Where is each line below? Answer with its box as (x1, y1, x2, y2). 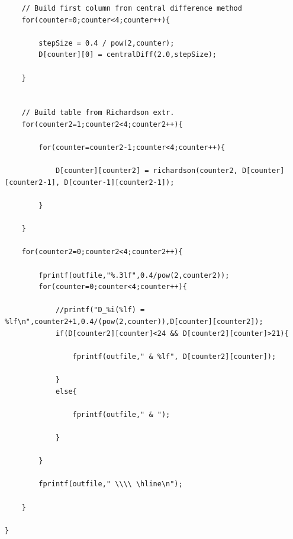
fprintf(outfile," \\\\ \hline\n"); (38, 480, 183, 489)
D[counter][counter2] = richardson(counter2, (55, 166, 238, 175)
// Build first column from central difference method (21, 4, 242, 12)
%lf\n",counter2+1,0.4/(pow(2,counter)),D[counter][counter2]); (5, 317, 263, 326)
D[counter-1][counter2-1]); (64, 178, 175, 187)
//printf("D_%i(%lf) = (55, 306, 145, 315)
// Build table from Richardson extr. (21, 108, 175, 117)
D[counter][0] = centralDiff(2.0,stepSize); (38, 50, 217, 59)
